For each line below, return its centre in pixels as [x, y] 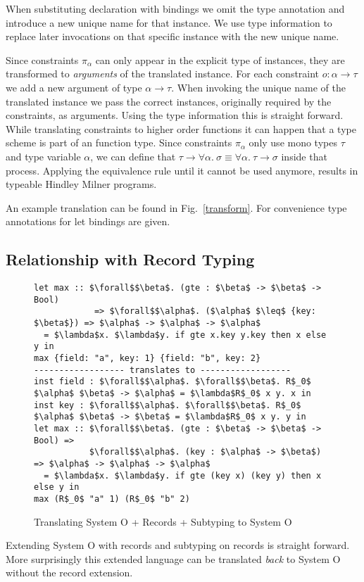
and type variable [43, 156]
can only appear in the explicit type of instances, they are [220, 59]
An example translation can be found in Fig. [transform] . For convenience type [176, 207]
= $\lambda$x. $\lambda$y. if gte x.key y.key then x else [185, 335]
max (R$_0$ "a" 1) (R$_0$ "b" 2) [112, 499]
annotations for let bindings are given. [88, 221]
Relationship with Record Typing [130, 259]
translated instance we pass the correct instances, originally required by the [169, 101]
